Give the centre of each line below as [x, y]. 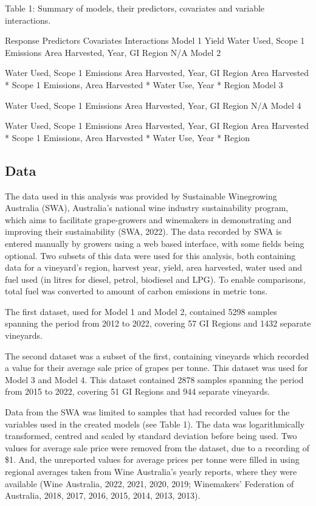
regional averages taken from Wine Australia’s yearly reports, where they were [151, 472]
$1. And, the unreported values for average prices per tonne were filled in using [152, 459]
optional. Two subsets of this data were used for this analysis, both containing [150, 255]
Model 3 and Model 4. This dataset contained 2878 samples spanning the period [154, 379]
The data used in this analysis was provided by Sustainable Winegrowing [141, 196]
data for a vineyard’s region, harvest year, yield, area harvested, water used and [154, 267]
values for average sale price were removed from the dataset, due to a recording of [157, 447]
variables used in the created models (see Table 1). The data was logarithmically [155, 424]
